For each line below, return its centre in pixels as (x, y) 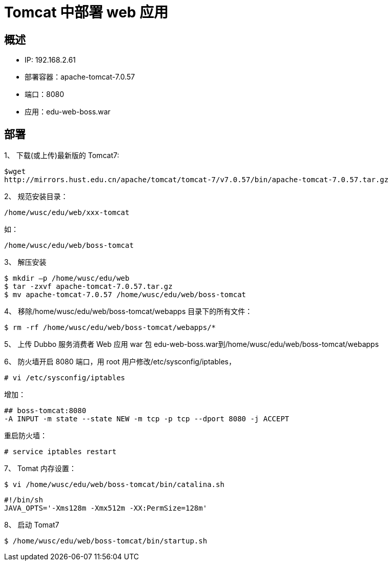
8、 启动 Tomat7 (32, 525)
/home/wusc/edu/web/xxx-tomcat (67, 213)
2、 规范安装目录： (36, 197)
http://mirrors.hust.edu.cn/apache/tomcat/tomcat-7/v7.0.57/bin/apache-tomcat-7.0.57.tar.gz (197, 180)
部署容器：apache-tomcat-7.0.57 (80, 77)
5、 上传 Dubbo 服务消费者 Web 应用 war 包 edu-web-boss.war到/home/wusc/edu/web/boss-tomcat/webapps (192, 344)
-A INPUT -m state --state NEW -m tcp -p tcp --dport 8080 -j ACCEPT (147, 419)
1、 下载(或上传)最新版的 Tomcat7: (62, 155)
